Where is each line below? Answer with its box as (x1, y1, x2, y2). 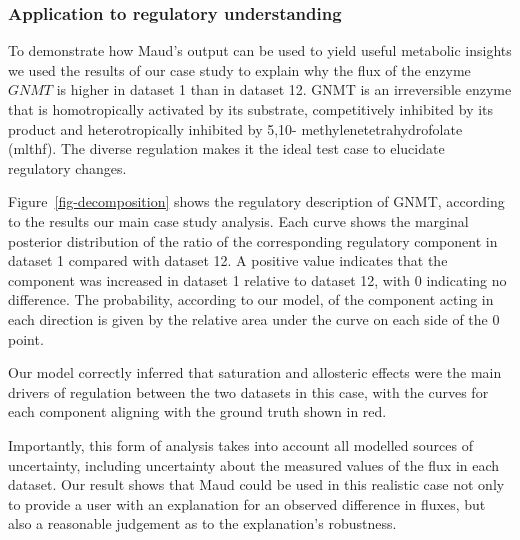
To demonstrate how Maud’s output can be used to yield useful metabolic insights (8, 40, 512, 61)
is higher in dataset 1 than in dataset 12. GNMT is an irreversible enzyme (56, 79, 512, 100)
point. (8, 328, 44, 349)
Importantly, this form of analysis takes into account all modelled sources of (8, 434, 473, 455)
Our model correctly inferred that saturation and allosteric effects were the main (8, 362, 502, 383)
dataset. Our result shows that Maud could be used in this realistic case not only (8, 474, 505, 495)
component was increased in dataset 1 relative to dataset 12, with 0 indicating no (8, 269, 507, 290)
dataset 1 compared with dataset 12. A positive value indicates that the (8, 250, 448, 271)
